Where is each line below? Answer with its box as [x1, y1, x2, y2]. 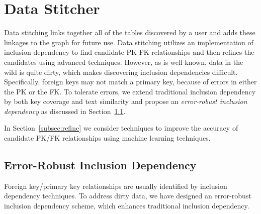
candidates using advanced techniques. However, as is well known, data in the [4, 56, 243, 67]
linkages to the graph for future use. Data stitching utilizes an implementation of [4, 37, 253, 47]
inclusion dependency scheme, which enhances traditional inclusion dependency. [4, 200, 249, 211]
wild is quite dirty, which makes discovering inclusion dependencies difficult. [4, 66, 238, 77]
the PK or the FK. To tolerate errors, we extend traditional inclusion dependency [4, 86, 256, 96]
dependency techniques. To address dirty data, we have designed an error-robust [4, 190, 251, 201]
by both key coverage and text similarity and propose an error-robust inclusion [4, 96, 247, 106]
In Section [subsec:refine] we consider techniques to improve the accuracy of [4, 123, 238, 133]
